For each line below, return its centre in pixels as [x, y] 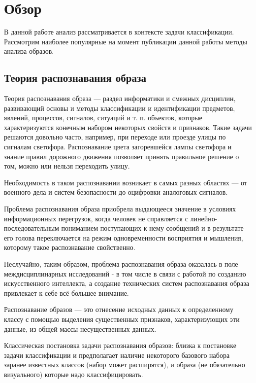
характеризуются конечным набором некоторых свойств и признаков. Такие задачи [128, 127]
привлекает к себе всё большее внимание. [66, 293]
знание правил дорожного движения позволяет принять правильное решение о [122, 156]
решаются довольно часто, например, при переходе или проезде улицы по [115, 137]
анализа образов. [29, 51]
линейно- [204, 218]
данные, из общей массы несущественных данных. [80, 329]
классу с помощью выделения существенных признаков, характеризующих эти [122, 319]
